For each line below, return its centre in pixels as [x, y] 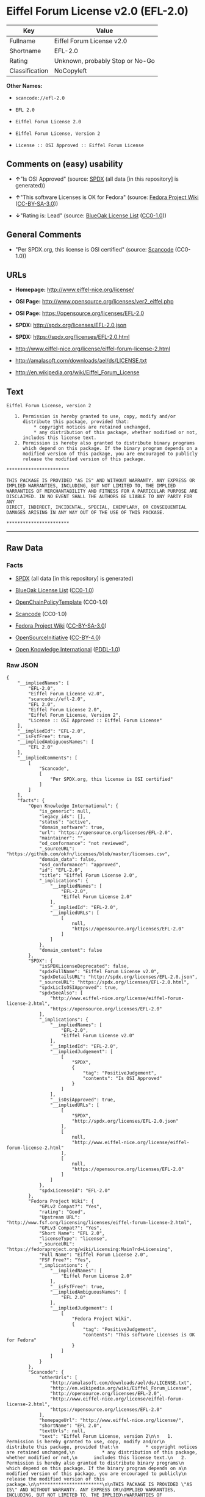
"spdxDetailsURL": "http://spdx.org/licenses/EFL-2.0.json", [118, 977]
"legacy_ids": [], [62, 817]
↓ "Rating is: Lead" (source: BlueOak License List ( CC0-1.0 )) [91, 216]
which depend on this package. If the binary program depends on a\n [97, 1469]
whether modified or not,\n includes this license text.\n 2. [97, 1458]
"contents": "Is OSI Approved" [123, 1079]
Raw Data [25, 548]
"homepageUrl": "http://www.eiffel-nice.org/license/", [111, 1421]
